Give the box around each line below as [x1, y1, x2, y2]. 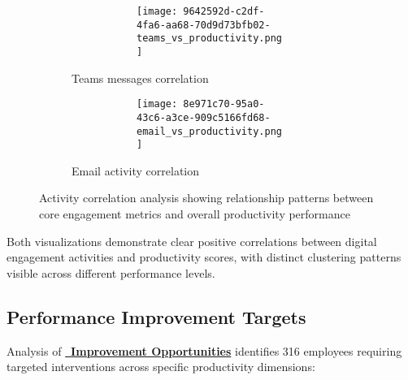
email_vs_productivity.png [137, 125, 282, 137]
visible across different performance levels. [7, 264, 215, 281]
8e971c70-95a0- [183, 98, 265, 110]
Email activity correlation [72, 162, 200, 179]
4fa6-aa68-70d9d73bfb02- [137, 19, 271, 31]
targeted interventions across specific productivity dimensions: [7, 358, 315, 375]
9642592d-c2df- [183, 6, 265, 17]
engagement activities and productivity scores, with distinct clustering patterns [7, 248, 401, 266]
